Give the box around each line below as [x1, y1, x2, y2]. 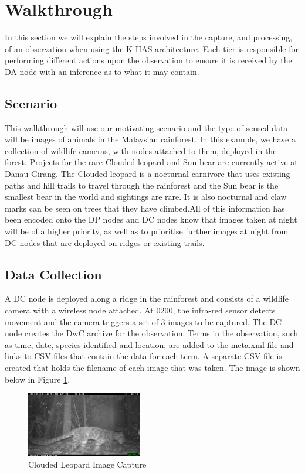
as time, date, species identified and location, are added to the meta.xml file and [5, 338, 294, 350]
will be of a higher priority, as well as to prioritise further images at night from [5, 225, 289, 237]
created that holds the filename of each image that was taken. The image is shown [5, 362, 300, 373]
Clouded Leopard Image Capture [28, 458, 147, 470]
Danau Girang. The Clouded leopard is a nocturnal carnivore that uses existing [5, 168, 290, 180]
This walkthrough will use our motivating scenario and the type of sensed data [5, 121, 288, 134]
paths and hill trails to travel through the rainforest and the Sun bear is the [5, 179, 279, 191]
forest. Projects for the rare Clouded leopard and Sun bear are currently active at [5, 156, 298, 168]
